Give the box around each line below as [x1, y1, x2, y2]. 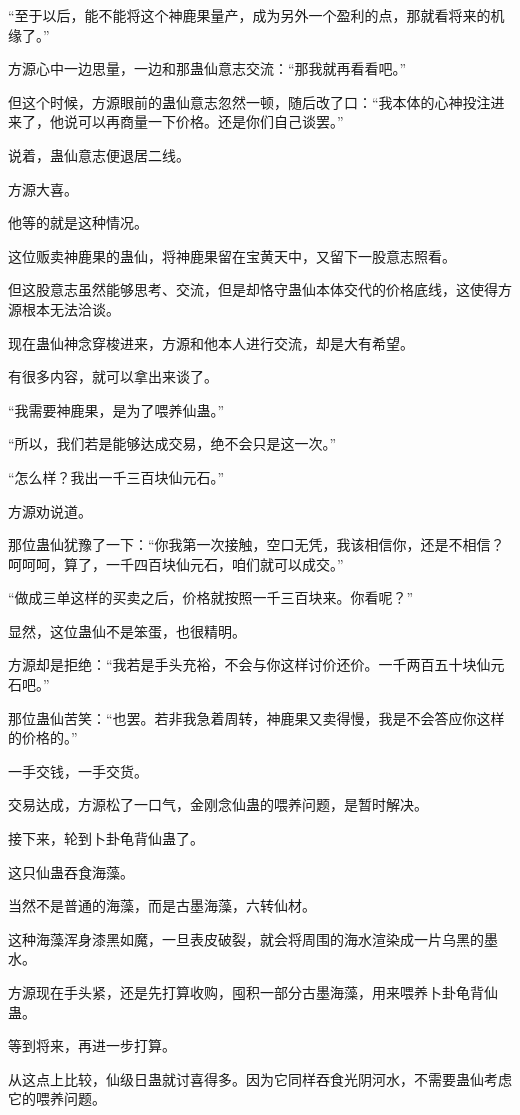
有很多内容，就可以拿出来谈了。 [8, 366, 218, 387]
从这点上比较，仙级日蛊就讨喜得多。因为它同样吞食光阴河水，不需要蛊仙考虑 [8, 1068, 512, 1089]
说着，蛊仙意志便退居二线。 [8, 144, 190, 165]
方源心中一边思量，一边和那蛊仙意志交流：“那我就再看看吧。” [8, 58, 407, 79]
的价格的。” [8, 727, 78, 748]
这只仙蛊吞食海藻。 [8, 861, 134, 882]
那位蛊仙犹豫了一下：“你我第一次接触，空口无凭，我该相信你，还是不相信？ [8, 534, 505, 555]
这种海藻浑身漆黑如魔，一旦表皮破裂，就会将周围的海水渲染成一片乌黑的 [8, 928, 484, 949]
